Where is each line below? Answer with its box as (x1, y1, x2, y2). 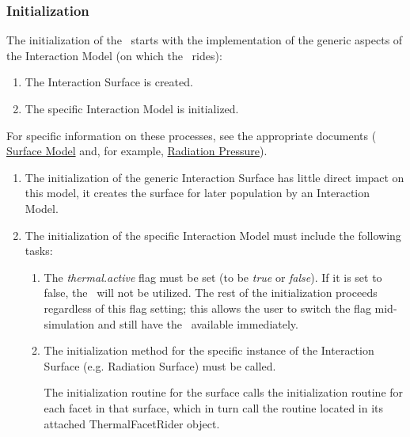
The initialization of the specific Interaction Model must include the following (25, 226, 401, 243)
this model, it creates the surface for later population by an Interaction (25, 184, 370, 201)
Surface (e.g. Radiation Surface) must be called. (44, 357, 276, 374)
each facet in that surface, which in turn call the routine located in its (44, 399, 384, 416)
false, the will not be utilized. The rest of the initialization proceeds (44, 284, 378, 301)
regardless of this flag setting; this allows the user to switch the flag (44, 299, 371, 316)
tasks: (25, 242, 53, 259)
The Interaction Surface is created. (25, 74, 193, 90)
